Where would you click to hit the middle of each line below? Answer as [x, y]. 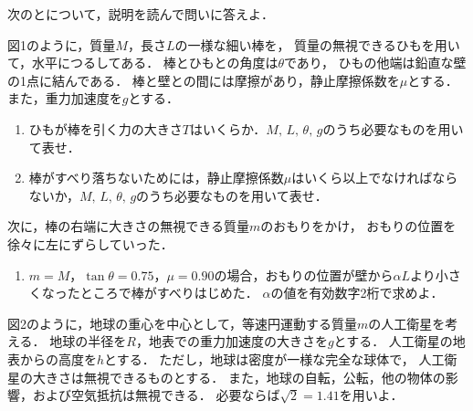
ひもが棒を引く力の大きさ [105, 128]
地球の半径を [88, 341]
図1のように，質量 [62, 44]
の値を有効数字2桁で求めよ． [357, 293]
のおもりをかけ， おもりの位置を [358, 226]
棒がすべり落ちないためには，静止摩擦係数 [156, 178]
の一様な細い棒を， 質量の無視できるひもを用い [317, 44]
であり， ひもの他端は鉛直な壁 [375, 63]
